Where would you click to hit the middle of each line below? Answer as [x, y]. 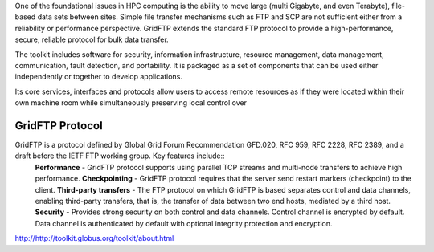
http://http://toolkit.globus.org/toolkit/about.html [94, 238]
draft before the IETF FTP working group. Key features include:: [120, 156]
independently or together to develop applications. [98, 77]
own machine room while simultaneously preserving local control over [131, 103]
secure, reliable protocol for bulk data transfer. [92, 39]
